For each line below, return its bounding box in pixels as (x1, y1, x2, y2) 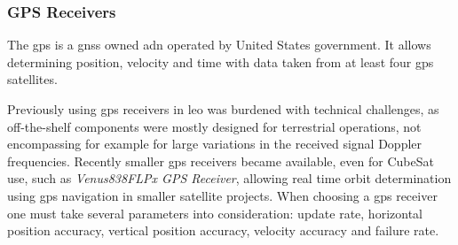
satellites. (7, 70, 58, 88)
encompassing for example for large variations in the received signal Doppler (7, 134, 422, 153)
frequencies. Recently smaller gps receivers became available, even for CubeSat (7, 151, 434, 170)
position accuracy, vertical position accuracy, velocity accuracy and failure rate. (7, 221, 439, 240)
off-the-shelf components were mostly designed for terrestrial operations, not (7, 117, 422, 135)
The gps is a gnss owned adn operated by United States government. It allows (7, 35, 431, 54)
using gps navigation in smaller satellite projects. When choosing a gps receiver (7, 186, 438, 204)
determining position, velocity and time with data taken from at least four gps (7, 52, 434, 71)
